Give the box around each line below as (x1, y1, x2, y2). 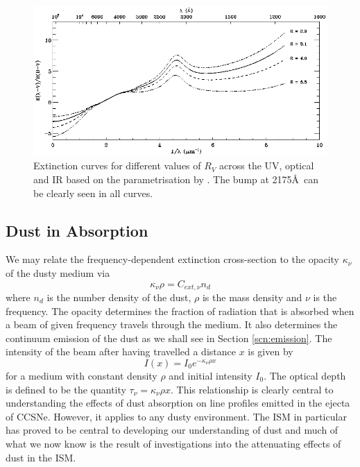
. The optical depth (264, 368, 346, 382)
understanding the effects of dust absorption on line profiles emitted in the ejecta (6, 396, 350, 410)
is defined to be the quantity (6, 382, 126, 396)
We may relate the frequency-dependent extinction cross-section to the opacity (6, 252, 339, 266)
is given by (248, 344, 293, 359)
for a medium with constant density (6, 368, 157, 382)
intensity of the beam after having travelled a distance (6, 344, 236, 359)
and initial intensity (169, 368, 252, 382)
